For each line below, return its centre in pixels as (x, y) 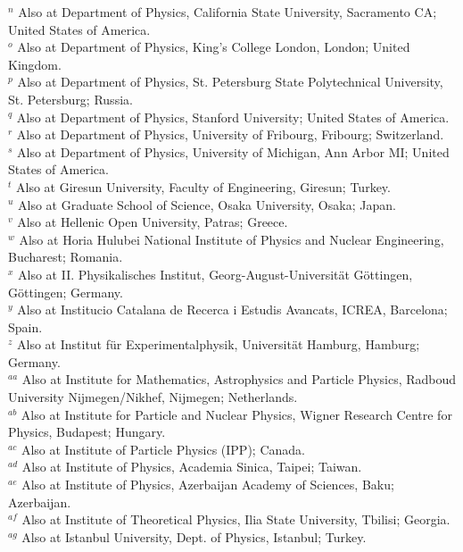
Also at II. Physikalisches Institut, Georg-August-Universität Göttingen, (215, 274)
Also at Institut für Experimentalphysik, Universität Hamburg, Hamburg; (219, 344)
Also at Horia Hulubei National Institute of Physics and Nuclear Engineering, (231, 239)
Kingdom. (35, 64)
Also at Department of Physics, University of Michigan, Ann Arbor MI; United (233, 151)
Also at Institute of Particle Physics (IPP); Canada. (163, 449)
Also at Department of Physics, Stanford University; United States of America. (233, 117)
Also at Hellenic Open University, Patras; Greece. (153, 222)
